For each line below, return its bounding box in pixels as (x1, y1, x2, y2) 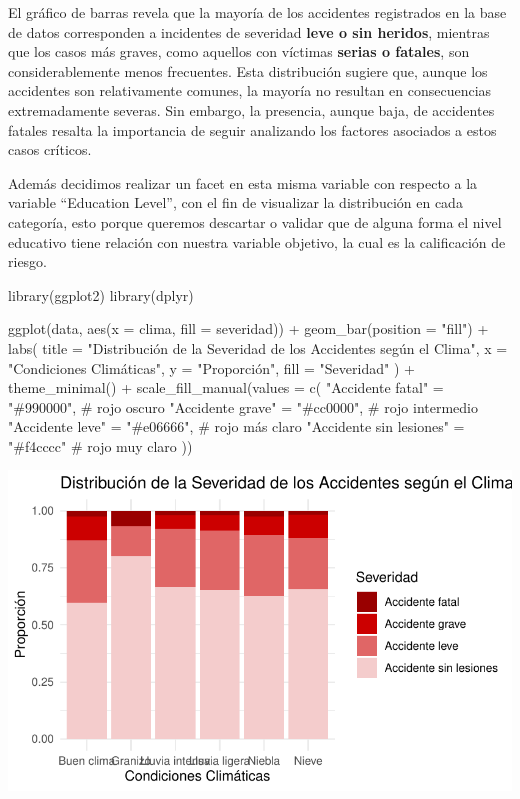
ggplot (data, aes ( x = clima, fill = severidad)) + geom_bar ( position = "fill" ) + (8, 318, 489, 339)
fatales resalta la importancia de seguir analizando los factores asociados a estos (8, 119, 497, 140)
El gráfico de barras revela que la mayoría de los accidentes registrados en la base (8, 2, 507, 22)
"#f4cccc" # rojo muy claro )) (8, 435, 193, 456)
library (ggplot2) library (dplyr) (8, 284, 194, 305)
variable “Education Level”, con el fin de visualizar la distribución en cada (8, 192, 463, 213)
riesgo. (8, 251, 48, 272)
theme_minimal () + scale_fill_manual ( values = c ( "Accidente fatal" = (8, 377, 444, 398)
